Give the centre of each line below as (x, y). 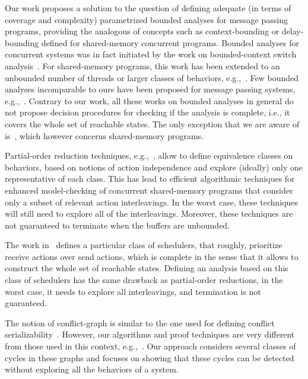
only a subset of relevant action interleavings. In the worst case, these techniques (152, 202)
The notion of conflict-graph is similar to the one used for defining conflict (140, 322)
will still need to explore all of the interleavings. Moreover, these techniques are (149, 213)
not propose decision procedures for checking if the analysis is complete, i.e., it (147, 112)
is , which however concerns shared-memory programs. (104, 135)
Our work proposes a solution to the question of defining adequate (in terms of (148, 8)
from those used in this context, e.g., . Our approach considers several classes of (150, 346)
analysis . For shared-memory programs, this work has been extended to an (142, 65)
